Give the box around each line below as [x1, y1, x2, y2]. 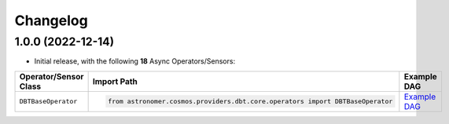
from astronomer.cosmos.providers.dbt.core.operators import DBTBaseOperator [107, 97, 393, 106]
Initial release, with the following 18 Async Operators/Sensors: [34, 57, 236, 66]
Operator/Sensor [19, 71, 84, 82]
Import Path [92, 75, 138, 86]
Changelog [14, 12, 88, 29]
